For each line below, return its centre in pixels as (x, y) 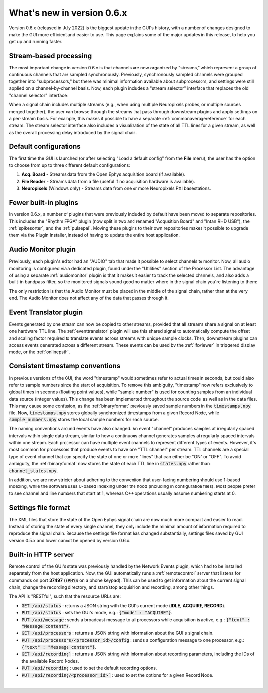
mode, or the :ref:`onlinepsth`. (40, 352)
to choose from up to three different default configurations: (69, 165)
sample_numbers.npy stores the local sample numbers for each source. (84, 419)
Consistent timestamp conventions (65, 366)
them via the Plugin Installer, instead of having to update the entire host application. (95, 235)
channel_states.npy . (33, 470)
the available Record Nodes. (50, 661)
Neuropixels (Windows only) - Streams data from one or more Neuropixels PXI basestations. (116, 188)
